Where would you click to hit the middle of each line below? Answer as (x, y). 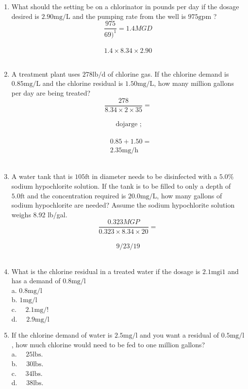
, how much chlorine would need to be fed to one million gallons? (108, 344)
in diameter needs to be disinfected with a (155, 176)
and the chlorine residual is (83, 83)
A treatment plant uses (46, 73)
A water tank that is (42, 176)
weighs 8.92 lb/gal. (39, 214)
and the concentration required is (77, 195)
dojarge (127, 124)
